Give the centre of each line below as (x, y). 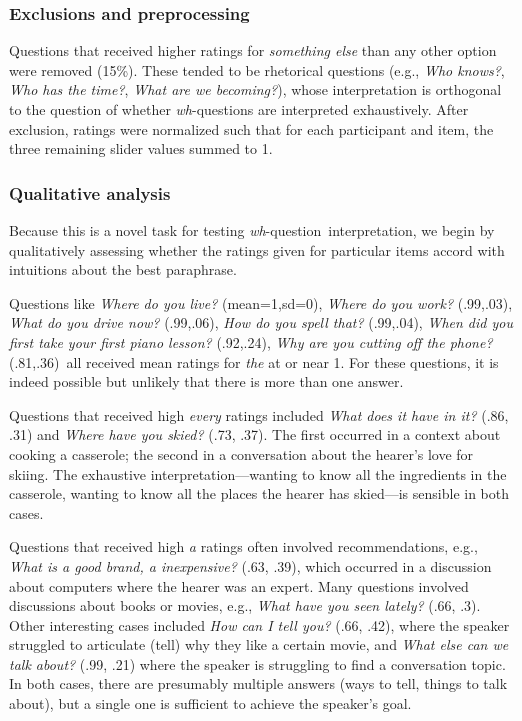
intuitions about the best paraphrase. (123, 269)
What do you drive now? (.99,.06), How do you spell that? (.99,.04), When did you (261, 322)
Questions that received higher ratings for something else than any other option (253, 50)
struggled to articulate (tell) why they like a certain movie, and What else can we (259, 644)
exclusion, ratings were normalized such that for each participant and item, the (251, 128)
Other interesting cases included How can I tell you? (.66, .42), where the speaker (259, 624)
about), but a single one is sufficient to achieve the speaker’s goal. (210, 703)
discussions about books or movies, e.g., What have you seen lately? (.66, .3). (245, 605)
